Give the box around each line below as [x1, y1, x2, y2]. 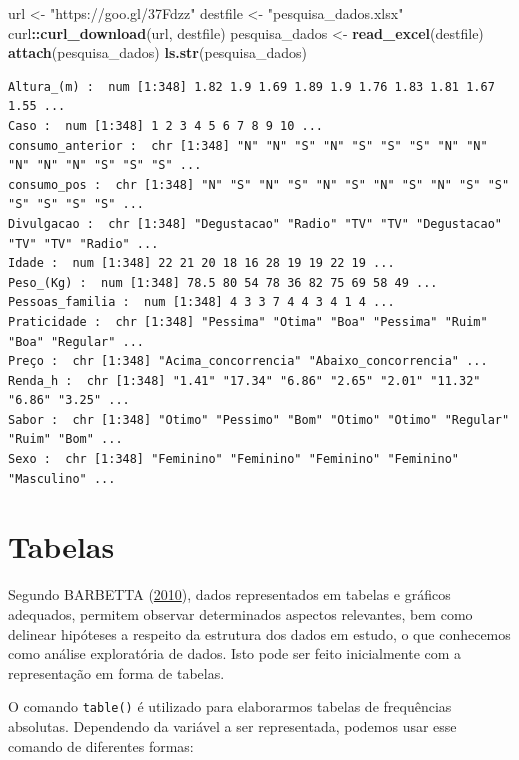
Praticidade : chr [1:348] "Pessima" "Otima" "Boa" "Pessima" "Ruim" [8, 314, 488, 329]
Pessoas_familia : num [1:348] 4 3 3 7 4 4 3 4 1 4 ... [8, 295, 395, 310]
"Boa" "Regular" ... [8, 334, 145, 349]
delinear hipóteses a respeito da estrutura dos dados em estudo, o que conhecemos [8, 623, 511, 644]
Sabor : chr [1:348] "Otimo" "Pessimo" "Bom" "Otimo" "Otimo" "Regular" [8, 412, 510, 427]
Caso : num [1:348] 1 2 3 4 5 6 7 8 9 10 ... [8, 118, 323, 133]
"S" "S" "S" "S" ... [8, 197, 145, 212]
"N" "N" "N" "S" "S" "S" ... [8, 158, 202, 173]
